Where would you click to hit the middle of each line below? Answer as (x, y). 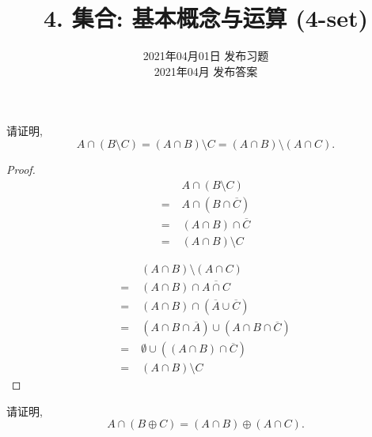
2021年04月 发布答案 (206, 71)
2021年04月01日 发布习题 (206, 56)
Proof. (21, 169)
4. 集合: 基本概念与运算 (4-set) (206, 18)
